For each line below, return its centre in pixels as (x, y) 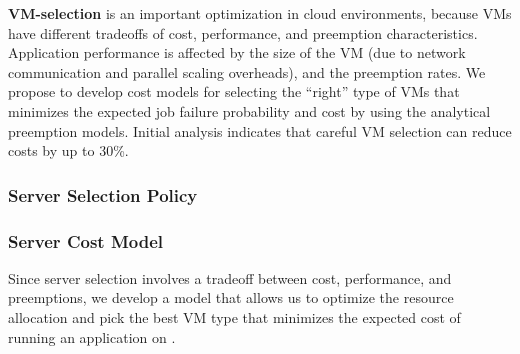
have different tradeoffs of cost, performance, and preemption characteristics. (243, 32)
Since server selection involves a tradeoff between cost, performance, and (230, 277)
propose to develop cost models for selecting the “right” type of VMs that (234, 91)
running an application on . (92, 336)
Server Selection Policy (103, 194)
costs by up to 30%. (68, 150)
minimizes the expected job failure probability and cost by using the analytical (249, 110)
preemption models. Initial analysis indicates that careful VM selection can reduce (260, 130)
